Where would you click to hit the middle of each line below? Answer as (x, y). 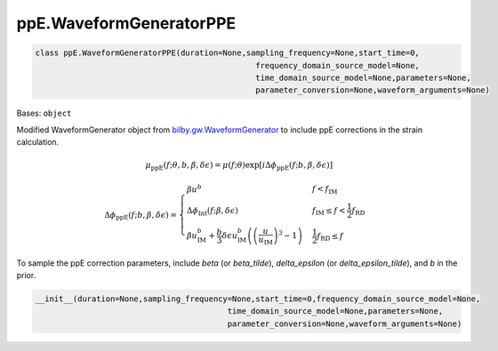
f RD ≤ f (330, 237)
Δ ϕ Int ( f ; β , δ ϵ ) (213, 211)
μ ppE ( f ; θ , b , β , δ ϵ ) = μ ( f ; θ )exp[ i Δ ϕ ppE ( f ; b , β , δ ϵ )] (239, 166)
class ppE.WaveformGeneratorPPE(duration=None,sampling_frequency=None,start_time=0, (227, 53)
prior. (26, 275)
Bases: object (44, 113)
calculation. (38, 142)
